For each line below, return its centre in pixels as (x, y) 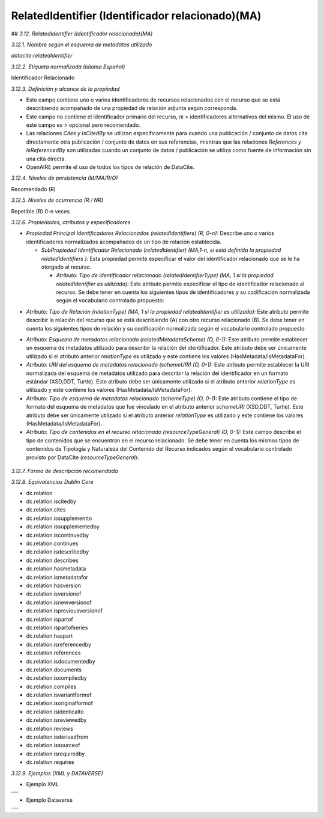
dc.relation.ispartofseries (57, 627)
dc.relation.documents (54, 670)
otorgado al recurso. (66, 267)
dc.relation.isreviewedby (56, 720)
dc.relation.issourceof (53, 745)
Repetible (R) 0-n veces (40, 211)
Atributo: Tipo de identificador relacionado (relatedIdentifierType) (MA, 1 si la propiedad (165, 275)
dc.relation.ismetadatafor (57, 577)
